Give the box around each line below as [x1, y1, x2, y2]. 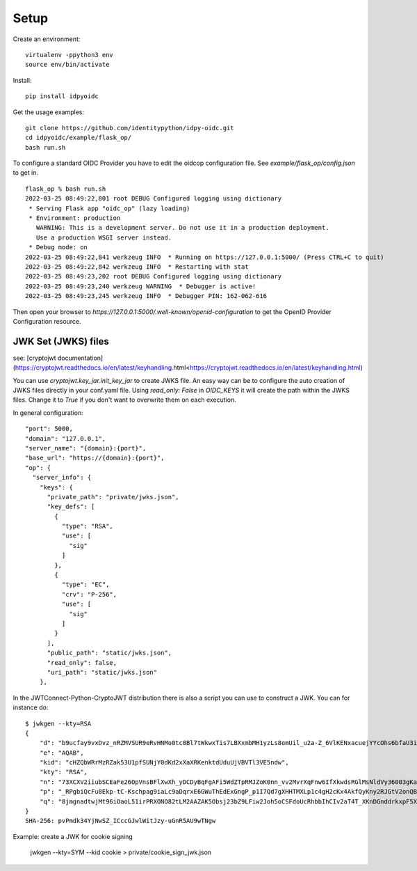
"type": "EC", [61, 581, 110, 588]
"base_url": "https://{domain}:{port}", [25, 454, 165, 462]
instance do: [13, 703, 49, 712]
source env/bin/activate [25, 61, 110, 69]
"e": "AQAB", [39, 748, 84, 757]
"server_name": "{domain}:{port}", [25, 444, 147, 452]
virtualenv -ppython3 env [25, 51, 114, 58]
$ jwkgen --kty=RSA [25, 719, 92, 728]
